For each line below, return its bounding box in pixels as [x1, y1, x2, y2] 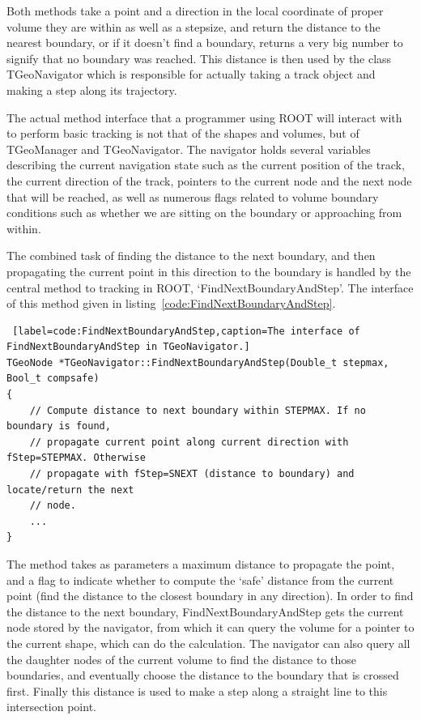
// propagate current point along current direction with [29, 436, 349, 448]
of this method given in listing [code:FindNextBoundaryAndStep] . [6, 295, 336, 312]
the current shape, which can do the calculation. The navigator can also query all [6, 634, 410, 651]
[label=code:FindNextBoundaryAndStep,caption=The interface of [12, 325, 360, 337]
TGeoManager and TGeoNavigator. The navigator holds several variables [6, 140, 371, 157]
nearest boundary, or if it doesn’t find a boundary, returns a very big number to [6, 34, 403, 51]
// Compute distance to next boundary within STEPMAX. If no [29, 404, 366, 416]
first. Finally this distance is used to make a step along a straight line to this [6, 682, 388, 699]
